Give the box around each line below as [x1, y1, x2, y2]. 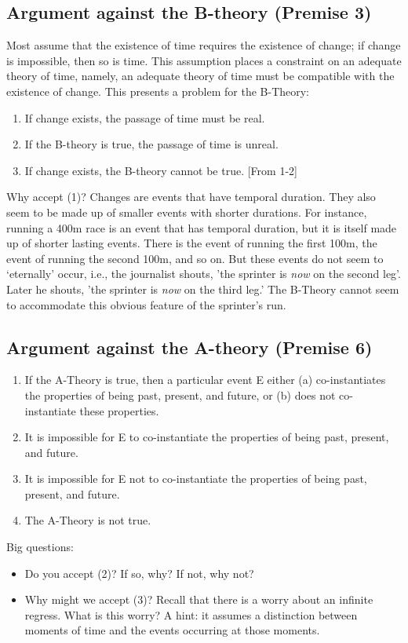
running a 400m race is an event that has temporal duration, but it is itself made [6, 219, 397, 236]
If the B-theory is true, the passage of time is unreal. [24, 136, 279, 152]
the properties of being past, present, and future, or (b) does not [24, 386, 336, 403]
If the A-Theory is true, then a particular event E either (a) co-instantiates [24, 371, 386, 388]
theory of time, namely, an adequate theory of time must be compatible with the [6, 68, 395, 84]
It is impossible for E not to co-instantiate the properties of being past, [24, 470, 367, 487]
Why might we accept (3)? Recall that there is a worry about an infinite [24, 591, 373, 608]
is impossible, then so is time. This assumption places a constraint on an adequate [6, 52, 402, 68]
